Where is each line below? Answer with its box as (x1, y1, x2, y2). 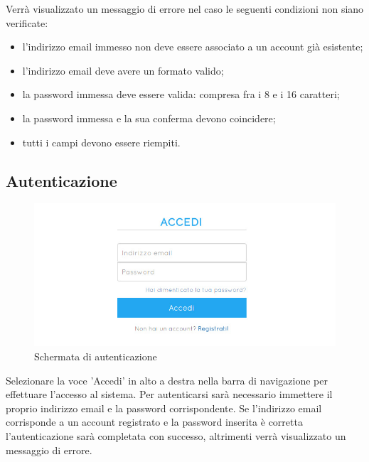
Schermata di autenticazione (34, 349, 157, 364)
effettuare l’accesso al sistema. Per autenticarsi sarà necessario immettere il (6, 387, 333, 402)
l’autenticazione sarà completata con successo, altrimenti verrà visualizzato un (6, 429, 346, 444)
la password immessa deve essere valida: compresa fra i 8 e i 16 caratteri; (22, 87, 340, 102)
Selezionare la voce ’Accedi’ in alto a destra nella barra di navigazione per (6, 372, 328, 387)
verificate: (6, 15, 48, 30)
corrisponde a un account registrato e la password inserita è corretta (6, 414, 303, 429)
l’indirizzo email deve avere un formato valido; (22, 63, 224, 77)
